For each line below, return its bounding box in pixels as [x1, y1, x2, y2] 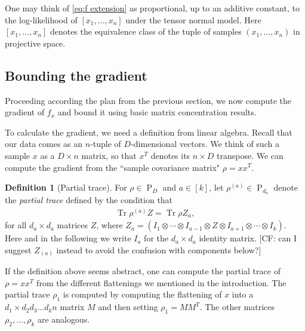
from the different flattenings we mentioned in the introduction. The [36, 276, 286, 289]
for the [144, 232, 168, 244]
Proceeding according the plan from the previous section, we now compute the [5, 94, 291, 106]
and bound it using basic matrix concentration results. [57, 106, 257, 118]
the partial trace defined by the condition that [5, 194, 173, 206]
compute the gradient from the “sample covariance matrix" [5, 161, 220, 173]
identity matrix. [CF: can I [199, 232, 297, 244]
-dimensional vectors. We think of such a [131, 137, 279, 150]
